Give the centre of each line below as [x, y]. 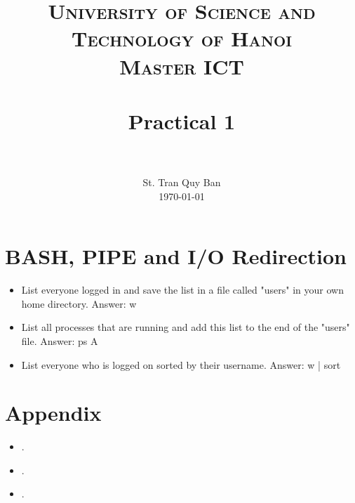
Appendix [53, 413]
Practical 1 [182, 120]
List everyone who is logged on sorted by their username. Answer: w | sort [181, 364]
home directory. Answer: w [79, 303]
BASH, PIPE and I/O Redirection [176, 256]
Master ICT [182, 66]
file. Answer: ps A [60, 340]
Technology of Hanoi [182, 38]
